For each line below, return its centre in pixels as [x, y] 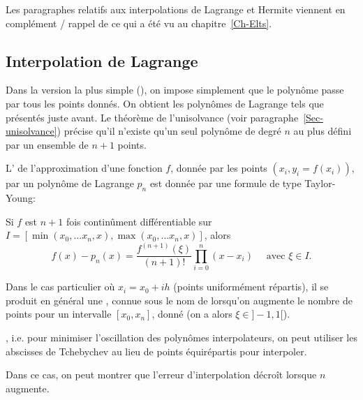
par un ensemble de [47, 144]
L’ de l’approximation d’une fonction [84, 168]
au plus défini [323, 131]
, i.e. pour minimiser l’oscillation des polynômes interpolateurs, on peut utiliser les [181, 337]
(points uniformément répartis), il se [251, 287]
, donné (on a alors [192, 314]
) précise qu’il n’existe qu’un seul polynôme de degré [169, 131]
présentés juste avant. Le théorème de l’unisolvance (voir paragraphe [152, 117]
